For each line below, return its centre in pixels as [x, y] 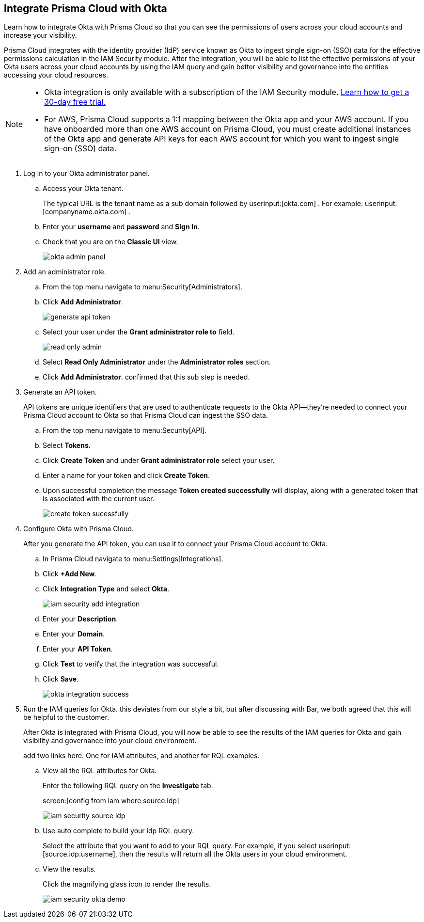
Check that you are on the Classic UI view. [110, 242]
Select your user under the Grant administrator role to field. [139, 332]
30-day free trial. [75, 102]
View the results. [69, 869]
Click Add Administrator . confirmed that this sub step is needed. [146, 377]
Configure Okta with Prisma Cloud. [79, 529]
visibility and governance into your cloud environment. [110, 741]
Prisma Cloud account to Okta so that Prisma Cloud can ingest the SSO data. [146, 415]
